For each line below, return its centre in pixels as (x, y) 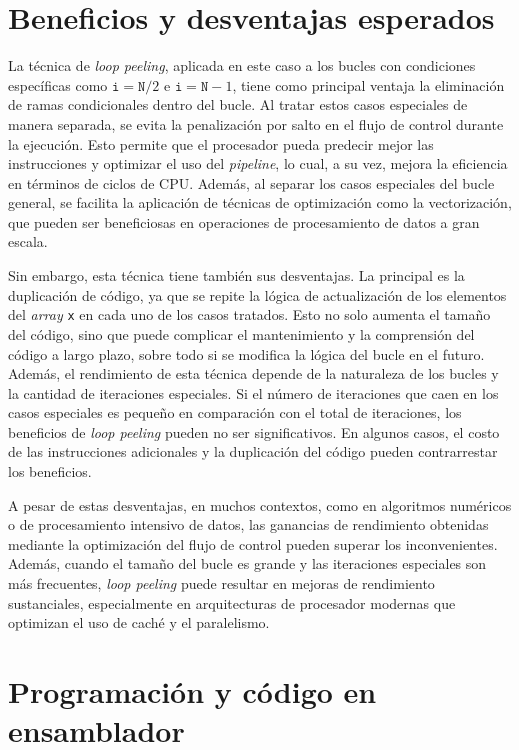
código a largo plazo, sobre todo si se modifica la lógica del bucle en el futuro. (246, 353)
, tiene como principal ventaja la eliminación (368, 84)
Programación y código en (192, 691)
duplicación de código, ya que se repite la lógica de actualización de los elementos (257, 294)
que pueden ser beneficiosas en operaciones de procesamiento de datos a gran (244, 221)
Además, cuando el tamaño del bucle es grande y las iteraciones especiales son (247, 563)
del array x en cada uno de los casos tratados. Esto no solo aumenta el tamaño (249, 314)
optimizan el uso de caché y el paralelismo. (139, 622)
